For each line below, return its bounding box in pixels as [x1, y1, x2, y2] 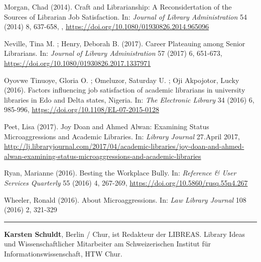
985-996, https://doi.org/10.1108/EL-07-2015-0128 [4, 104, 159, 115]
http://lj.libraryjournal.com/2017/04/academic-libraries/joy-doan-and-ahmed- [4, 141, 244, 151]
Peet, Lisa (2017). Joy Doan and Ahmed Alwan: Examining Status [4, 121, 209, 131]
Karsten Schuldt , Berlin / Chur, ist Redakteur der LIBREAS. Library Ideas [4, 228, 245, 239]
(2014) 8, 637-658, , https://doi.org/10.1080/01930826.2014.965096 [4, 21, 209, 32]
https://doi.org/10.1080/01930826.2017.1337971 [4, 57, 151, 68]
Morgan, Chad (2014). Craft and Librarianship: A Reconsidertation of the [4, 2, 232, 12]
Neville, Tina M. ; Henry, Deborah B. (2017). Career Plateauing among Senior [4, 38, 245, 48]
